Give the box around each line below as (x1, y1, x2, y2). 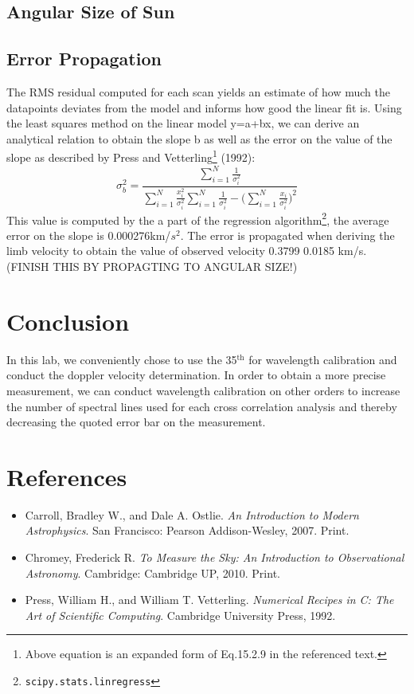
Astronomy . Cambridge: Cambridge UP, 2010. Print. (25, 564, 280, 581)
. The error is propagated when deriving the (180, 226, 395, 243)
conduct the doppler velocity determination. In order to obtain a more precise (6, 367, 386, 383)
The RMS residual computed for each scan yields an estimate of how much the (6, 83, 390, 100)
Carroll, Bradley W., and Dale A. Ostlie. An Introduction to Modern (25, 506, 359, 523)
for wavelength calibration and (248, 351, 397, 367)
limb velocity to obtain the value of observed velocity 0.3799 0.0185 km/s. (6, 242, 367, 259)
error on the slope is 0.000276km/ (6, 226, 171, 243)
